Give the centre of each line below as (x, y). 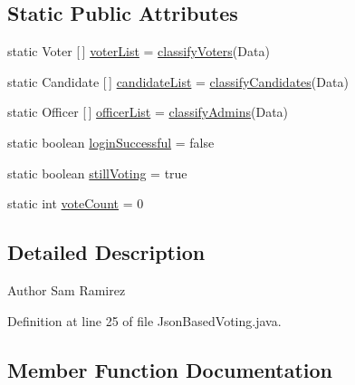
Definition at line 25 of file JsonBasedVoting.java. (144, 320)
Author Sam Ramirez (67, 289)
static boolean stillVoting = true (97, 173)
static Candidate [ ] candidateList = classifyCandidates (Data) (178, 81)
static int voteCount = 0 (76, 203)
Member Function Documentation (170, 369)
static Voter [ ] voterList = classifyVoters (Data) (139, 51)
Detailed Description (106, 252)
